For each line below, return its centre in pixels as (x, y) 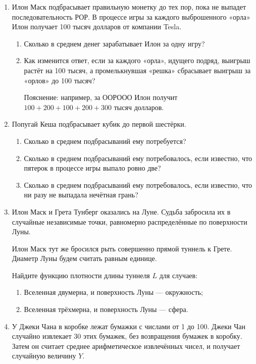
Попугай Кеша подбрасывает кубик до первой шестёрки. (99, 124)
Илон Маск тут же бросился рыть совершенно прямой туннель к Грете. (122, 248)
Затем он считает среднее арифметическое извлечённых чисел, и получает (126, 346)
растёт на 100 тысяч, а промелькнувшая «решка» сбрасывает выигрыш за (137, 70)
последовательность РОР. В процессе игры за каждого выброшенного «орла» (131, 16)
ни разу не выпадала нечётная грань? (81, 195)
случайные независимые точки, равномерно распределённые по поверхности (130, 221)
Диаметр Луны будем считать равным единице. (84, 258)
